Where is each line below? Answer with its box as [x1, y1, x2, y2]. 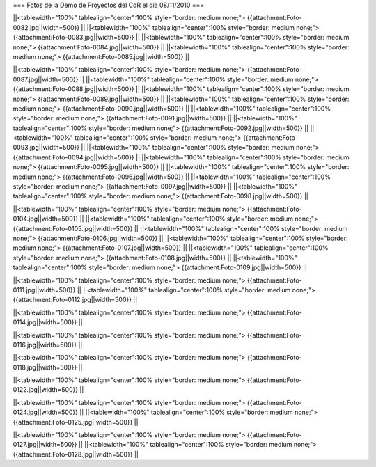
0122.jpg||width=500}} [13, 386, 79, 394]
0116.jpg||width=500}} [13, 340, 77, 349]
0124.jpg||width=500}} [13, 408, 78, 417]
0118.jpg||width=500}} [13, 363, 77, 372]
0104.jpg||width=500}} [13, 214, 79, 223]
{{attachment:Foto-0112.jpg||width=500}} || [13, 296, 138, 304]
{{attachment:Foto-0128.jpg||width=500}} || [13, 450, 139, 459]
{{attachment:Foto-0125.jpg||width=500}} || [13, 418, 139, 426]
